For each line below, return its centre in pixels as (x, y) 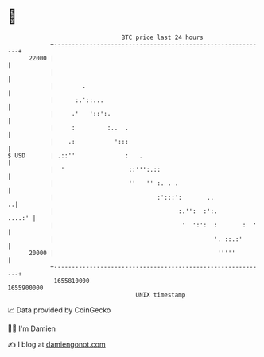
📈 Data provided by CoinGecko (59, 310)
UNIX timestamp (161, 295)
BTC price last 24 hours (162, 37)
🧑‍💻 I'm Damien (32, 328)
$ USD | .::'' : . (76, 155)
